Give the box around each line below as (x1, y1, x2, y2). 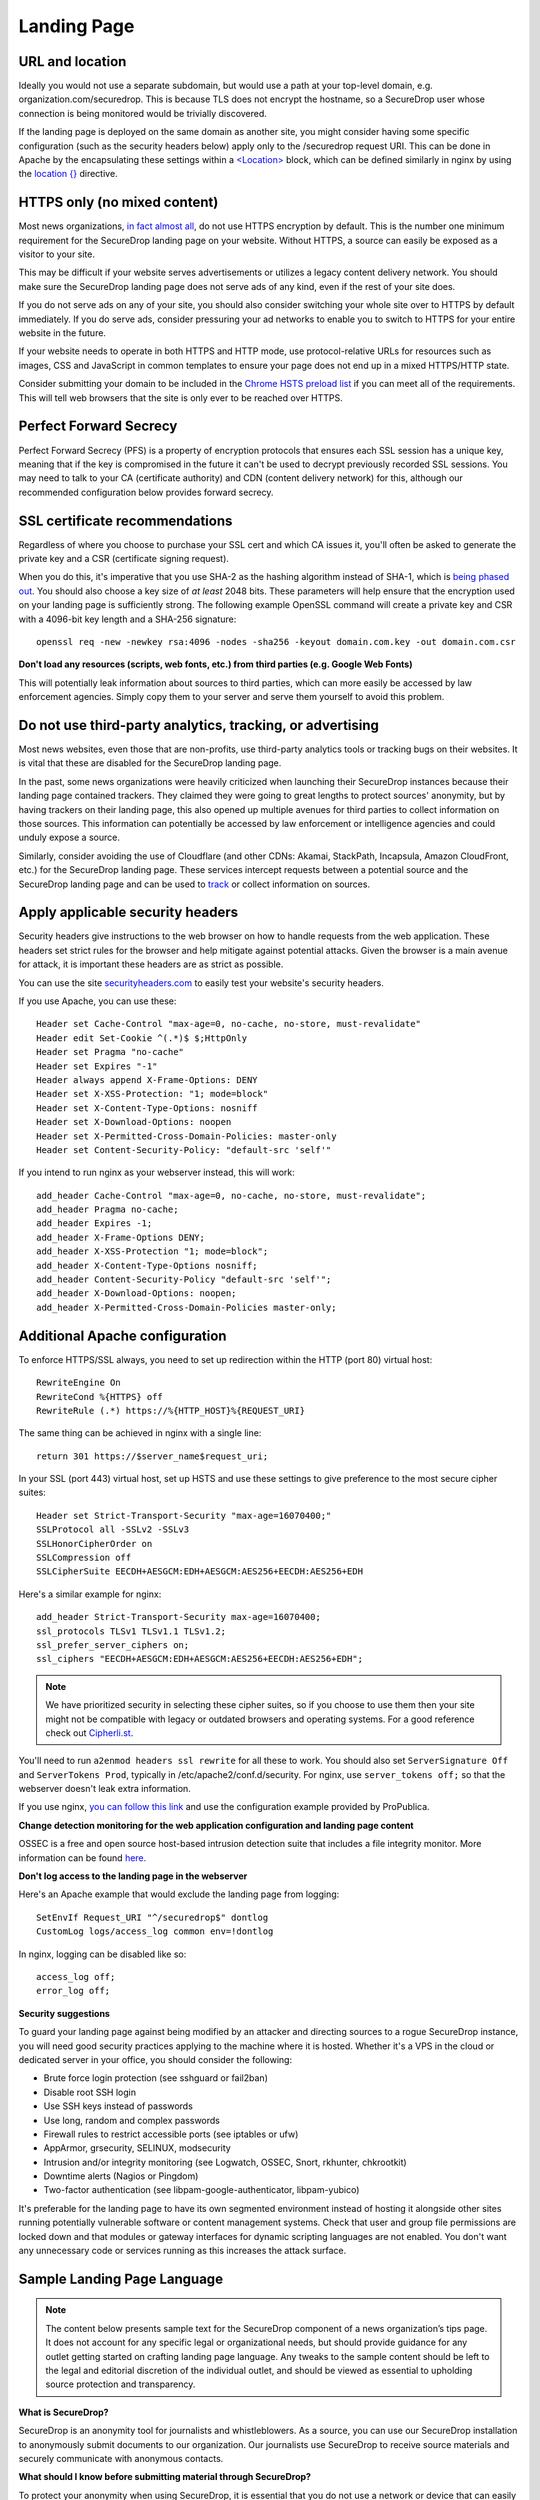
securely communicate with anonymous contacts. (18, 2452, 224, 2464)
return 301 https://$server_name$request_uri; (36, 1450, 269, 1462)
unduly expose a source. (18, 831, 120, 844)
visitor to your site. (18, 248, 95, 260)
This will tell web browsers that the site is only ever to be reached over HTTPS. (18, 391, 344, 404)
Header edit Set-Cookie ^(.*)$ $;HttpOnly (36, 1032, 248, 1044)
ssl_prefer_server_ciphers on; (36, 1639, 190, 1650)
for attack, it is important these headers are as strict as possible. (18, 958, 284, 970)
